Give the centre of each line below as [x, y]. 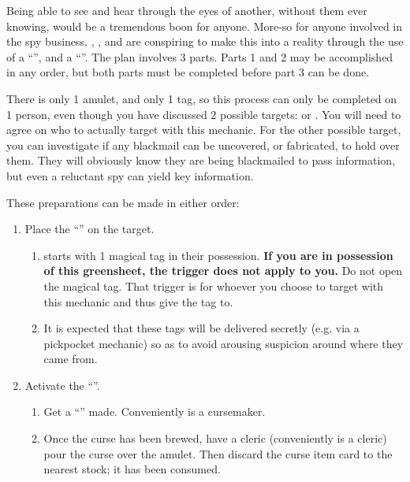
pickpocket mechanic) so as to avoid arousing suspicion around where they [224, 343]
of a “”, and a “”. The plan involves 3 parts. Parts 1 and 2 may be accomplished [200, 56]
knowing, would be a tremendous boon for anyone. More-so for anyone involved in [205, 26]
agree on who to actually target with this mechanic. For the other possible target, [204, 130]
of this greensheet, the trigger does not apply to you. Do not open [223, 271]
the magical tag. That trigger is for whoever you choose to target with [214, 285]
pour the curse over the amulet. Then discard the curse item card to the [218, 453]
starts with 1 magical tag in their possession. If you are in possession [218, 255]
